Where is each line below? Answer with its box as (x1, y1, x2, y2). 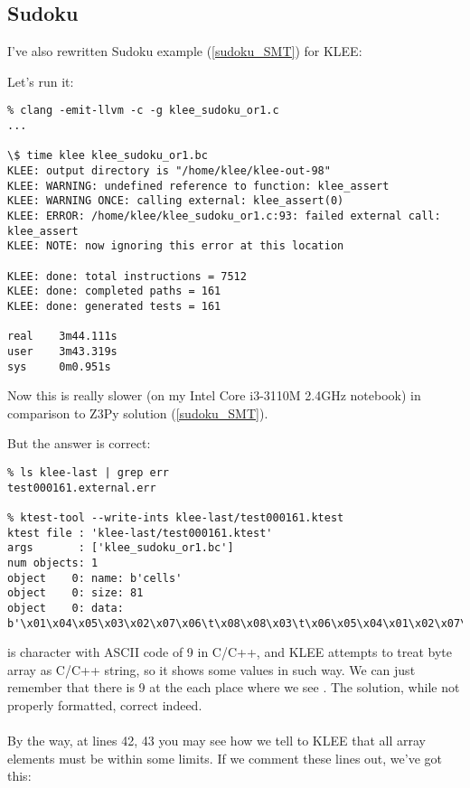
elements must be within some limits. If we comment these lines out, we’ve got (7, 748, 443, 767)
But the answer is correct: (7, 434, 151, 453)
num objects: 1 (7, 556, 99, 569)
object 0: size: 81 (7, 586, 144, 600)
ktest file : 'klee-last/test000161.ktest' (7, 526, 273, 539)
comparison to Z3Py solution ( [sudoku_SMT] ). (7, 403, 268, 422)
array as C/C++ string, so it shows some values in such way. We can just (7, 660, 416, 679)
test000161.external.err (7, 481, 156, 494)
